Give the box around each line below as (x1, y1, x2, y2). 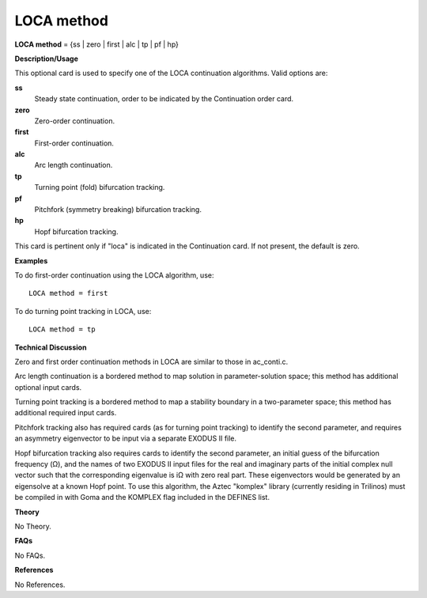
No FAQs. (14, 551, 46, 560)
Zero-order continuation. (34, 115, 115, 126)
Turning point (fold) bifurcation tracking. (34, 183, 165, 192)
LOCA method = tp (28, 325, 96, 334)
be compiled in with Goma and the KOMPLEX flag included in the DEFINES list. (14, 493, 270, 502)
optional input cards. (14, 382, 82, 392)
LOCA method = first (28, 289, 108, 298)
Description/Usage (14, 54, 78, 63)
